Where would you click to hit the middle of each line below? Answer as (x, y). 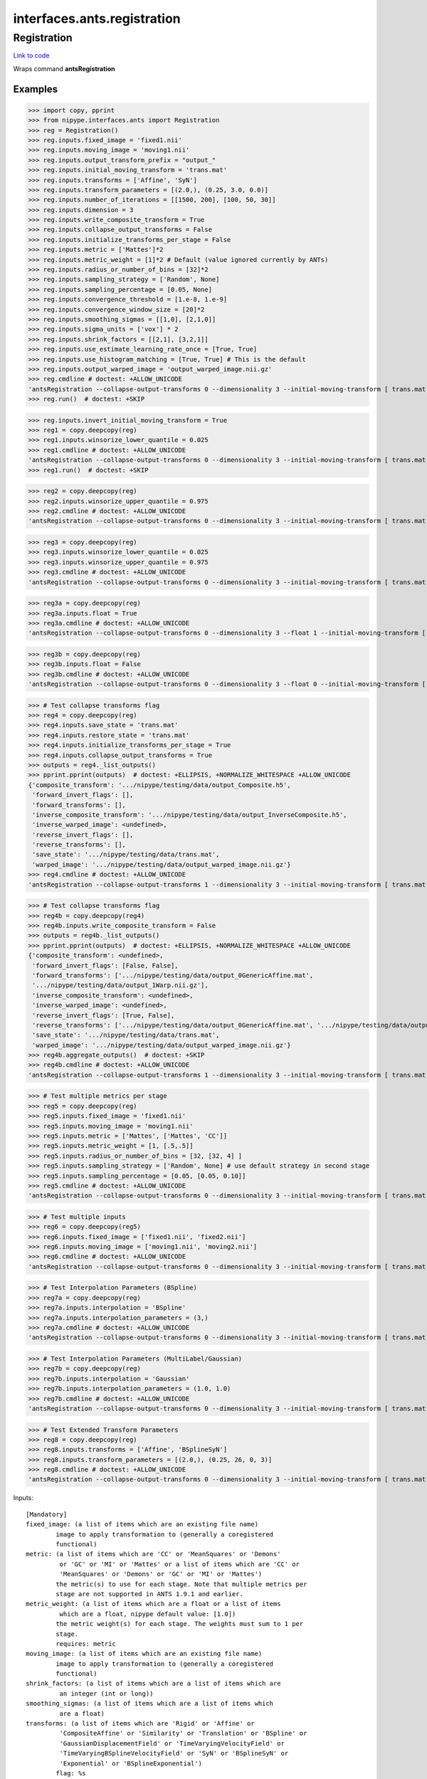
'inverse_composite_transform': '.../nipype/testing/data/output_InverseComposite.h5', (190, 814)
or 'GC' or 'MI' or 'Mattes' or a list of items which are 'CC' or (180, 1564)
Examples (36, 89)
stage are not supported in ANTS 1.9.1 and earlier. (149, 1594)
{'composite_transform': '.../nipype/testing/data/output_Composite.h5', (159, 785)
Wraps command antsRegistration (64, 68)
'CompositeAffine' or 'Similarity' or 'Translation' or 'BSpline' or (183, 1733)
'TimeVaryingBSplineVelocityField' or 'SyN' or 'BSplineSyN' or (174, 1753)
